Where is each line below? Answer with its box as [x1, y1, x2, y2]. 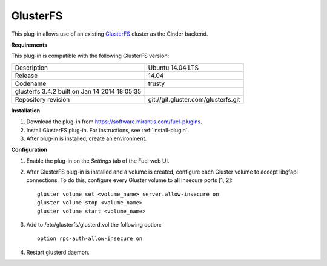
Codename [15, 79, 47, 88]
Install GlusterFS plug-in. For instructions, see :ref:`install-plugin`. [26, 126, 190, 134]
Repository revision [15, 95, 70, 103]
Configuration [11, 146, 48, 154]
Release [15, 71, 38, 80]
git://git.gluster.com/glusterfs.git [148, 95, 240, 103]
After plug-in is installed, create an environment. [26, 135, 147, 142]
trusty [148, 79, 165, 88]
